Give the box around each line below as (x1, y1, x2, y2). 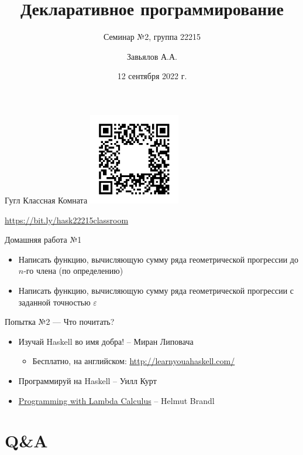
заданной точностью (18, 296, 91, 308)
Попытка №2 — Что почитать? (5, 315, 115, 328)
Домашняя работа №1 (5, 233, 82, 246)
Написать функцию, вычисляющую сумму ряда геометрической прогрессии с (18, 284, 294, 297)
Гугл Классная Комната (5, 194, 88, 206)
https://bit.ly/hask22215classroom (5, 213, 129, 226)
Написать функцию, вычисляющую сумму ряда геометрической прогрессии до (18, 253, 298, 265)
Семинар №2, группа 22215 (103, 30, 201, 43)
